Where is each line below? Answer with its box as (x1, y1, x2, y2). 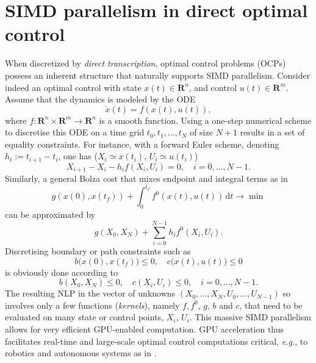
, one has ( (58, 149, 98, 162)
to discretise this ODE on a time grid (5, 126, 145, 138)
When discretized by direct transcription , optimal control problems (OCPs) (5, 57, 286, 70)
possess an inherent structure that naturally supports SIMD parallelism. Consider (5, 68, 311, 81)
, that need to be (239, 298, 303, 311)
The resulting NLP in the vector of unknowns (5, 287, 176, 300)
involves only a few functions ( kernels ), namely (5, 298, 180, 311)
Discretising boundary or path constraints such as (5, 244, 191, 257)
